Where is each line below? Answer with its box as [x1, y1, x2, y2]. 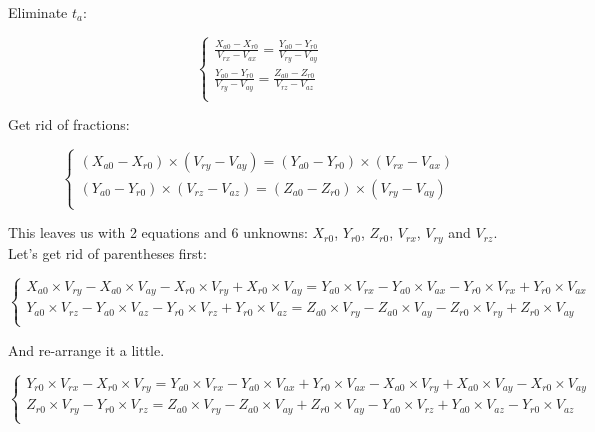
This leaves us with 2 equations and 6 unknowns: [8, 222, 308, 243]
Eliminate [8, 2, 68, 22]
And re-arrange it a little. [8, 339, 165, 360]
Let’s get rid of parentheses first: [8, 242, 207, 263]
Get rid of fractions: [8, 114, 130, 135]
